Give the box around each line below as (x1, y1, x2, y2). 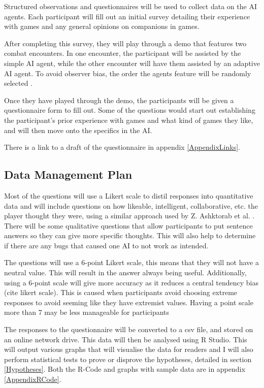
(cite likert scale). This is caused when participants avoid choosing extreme (4, 287, 238, 298)
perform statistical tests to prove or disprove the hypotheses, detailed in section (4, 353, 252, 364)
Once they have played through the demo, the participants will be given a (4, 94, 234, 105)
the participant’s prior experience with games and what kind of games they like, (4, 114, 253, 125)
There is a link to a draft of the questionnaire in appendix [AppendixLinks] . (4, 142, 240, 152)
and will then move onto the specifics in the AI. (4, 124, 152, 135)
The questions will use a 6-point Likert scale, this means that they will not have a (4, 257, 259, 268)
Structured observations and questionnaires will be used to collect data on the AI (4, 1, 257, 11)
